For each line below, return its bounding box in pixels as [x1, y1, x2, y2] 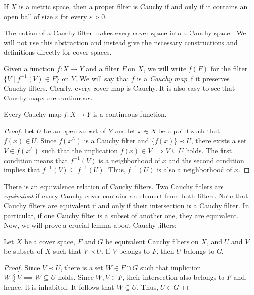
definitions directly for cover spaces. [4, 47, 112, 57]
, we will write [143, 63, 187, 73]
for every [60, 11, 87, 21]
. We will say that [75, 73, 129, 83]
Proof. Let [4, 125, 34, 135]
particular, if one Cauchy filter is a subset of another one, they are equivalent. [4, 210, 239, 220]
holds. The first [186, 145, 232, 155]
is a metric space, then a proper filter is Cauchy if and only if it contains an [19, 1, 248, 11]
